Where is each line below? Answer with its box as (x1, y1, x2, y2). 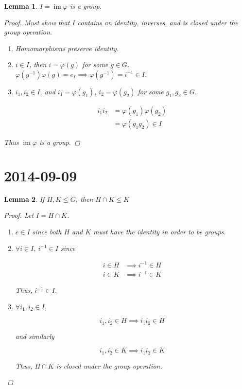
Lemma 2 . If (4, 194, 45, 204)
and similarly (15, 331, 54, 341)
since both (32, 226, 62, 236)
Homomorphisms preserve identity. (15, 43, 119, 53)
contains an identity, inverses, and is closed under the (77, 17, 238, 27)
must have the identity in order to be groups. (93, 226, 226, 236)
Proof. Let (4, 210, 34, 220)
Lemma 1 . (4, 1, 38, 11)
